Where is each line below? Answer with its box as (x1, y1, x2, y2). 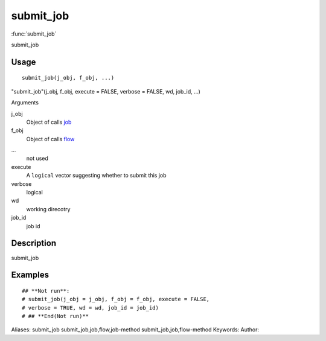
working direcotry (26, 205, 71, 212)
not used (26, 155, 48, 162)
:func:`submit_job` (11, 30, 57, 37)
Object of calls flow (26, 135, 75, 142)
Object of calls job (26, 118, 72, 126)
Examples (11, 270, 50, 280)
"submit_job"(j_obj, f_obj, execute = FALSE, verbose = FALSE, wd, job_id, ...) (11, 88, 200, 95)
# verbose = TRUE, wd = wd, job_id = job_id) (22, 304, 159, 311)
